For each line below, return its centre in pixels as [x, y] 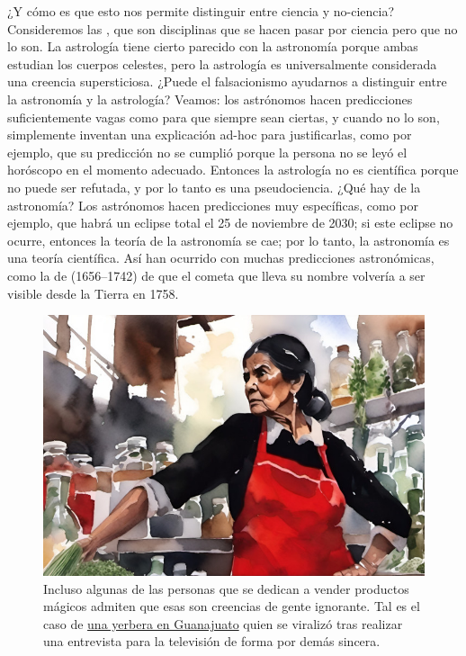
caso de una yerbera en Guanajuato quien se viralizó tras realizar [223, 623]
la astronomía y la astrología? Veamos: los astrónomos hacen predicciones [210, 99]
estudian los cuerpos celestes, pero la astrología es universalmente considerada [222, 63]
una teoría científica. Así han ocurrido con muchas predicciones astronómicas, [221, 258]
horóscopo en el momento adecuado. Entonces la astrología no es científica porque [233, 170]
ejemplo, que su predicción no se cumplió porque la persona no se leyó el [207, 152]
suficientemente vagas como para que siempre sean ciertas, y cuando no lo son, [224, 117]
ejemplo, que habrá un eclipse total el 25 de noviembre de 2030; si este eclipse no [230, 223]
